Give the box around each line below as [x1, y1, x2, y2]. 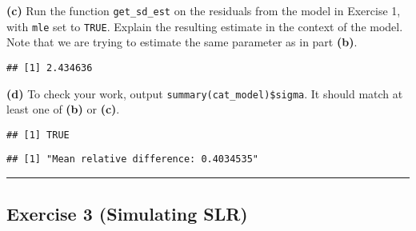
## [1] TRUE [6, 129, 70, 141]
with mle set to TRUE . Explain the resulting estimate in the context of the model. [6, 18, 403, 34]
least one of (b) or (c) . [6, 101, 120, 117]
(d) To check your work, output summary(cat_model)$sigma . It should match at [6, 85, 403, 102]
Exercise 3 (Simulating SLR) [6, 201, 248, 225]
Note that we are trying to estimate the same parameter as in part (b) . [6, 34, 358, 50]
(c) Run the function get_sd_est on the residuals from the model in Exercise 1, [6, 2, 401, 18]
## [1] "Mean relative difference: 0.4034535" [6, 153, 258, 165]
